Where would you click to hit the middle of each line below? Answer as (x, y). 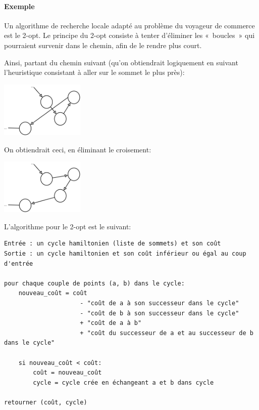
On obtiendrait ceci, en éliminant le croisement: (78, 149)
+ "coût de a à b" (111, 323)
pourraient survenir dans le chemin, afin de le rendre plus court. (103, 45)
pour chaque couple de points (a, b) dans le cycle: (94, 283)
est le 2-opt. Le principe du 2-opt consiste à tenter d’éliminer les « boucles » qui (129, 35)
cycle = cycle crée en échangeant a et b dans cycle (123, 382)
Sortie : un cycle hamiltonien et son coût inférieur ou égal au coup (125, 254)
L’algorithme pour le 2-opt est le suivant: (68, 226)
